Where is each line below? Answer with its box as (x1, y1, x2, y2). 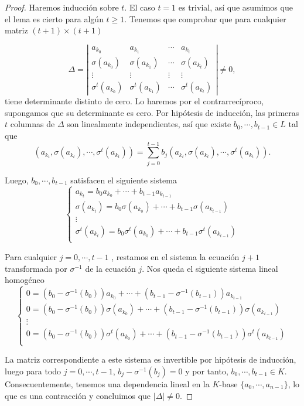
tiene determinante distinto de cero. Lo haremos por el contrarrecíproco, (5, 95, 264, 107)
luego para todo (5, 365, 62, 377)
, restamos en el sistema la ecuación (111, 251, 240, 262)
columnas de (10, 118, 55, 130)
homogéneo (5, 274, 45, 286)
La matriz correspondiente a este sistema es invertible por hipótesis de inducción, (5, 353, 296, 366)
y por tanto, (185, 365, 228, 377)
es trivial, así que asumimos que (178, 1, 293, 13)
